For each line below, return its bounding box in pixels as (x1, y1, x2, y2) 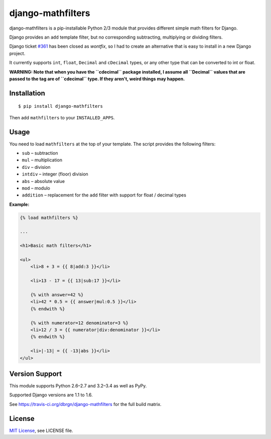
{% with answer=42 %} (30, 292, 84, 298)
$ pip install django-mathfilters (18, 103, 103, 109)
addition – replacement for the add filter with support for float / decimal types (22, 192, 187, 198)
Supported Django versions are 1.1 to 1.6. (9, 392, 93, 398)
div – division (22, 164, 51, 170)
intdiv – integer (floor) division (22, 171, 89, 177)
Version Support (9, 369, 62, 378)
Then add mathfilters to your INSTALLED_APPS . (9, 114, 115, 120)
